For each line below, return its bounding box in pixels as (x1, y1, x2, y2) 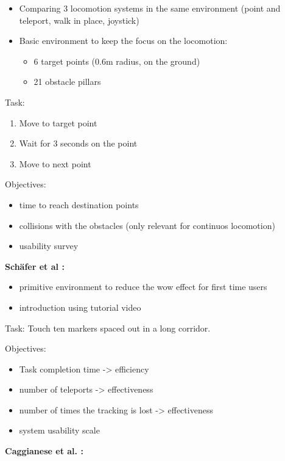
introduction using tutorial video (19, 300, 141, 313)
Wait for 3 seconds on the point (19, 137, 138, 150)
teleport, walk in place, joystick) (19, 13, 139, 26)
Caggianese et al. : (5, 445, 83, 457)
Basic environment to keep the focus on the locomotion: (19, 34, 228, 47)
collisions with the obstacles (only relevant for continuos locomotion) (19, 219, 275, 231)
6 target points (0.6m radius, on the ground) (33, 54, 200, 67)
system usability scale (19, 424, 100, 437)
